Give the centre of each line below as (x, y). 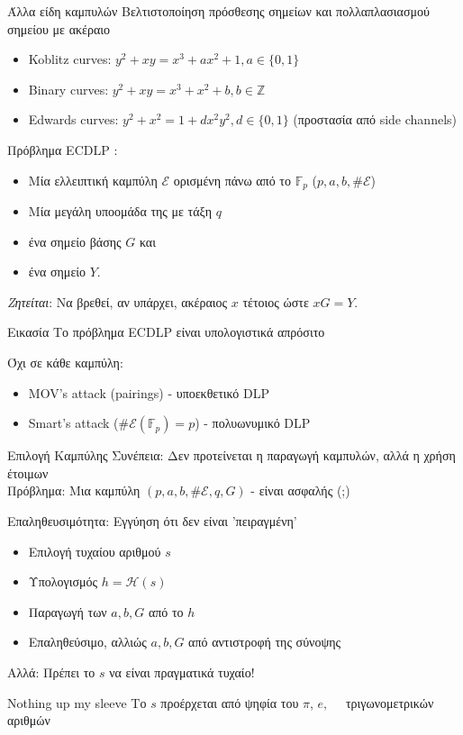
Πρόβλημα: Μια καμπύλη (74, 490)
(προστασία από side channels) (375, 119)
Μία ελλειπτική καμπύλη (93, 180)
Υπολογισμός (63, 581)
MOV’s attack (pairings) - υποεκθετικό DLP (149, 392)
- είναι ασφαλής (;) (300, 490)
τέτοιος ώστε (276, 301)
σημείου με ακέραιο (59, 28)
